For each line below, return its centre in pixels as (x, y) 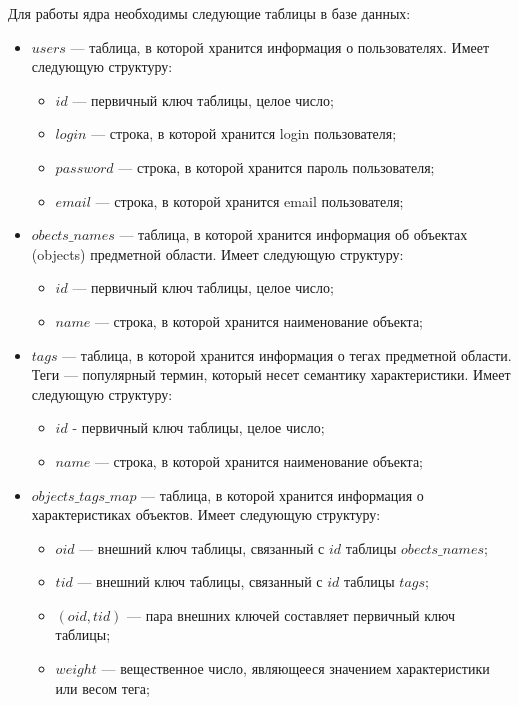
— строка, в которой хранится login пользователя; (244, 133)
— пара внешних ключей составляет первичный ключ (291, 614)
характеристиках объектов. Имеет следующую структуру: (206, 514)
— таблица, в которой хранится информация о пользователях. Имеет (280, 46)
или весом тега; (102, 687)
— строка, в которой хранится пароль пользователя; (276, 166)
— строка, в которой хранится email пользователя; (249, 200)
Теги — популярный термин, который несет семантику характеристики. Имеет (271, 374)
